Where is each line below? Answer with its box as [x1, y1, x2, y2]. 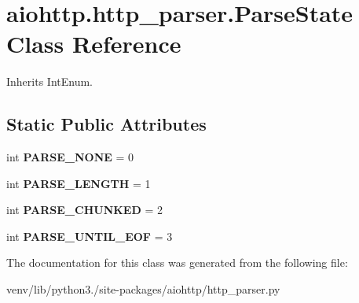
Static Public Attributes [6, 112, 207, 136]
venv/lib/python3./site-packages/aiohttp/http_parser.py [6, 281, 280, 297]
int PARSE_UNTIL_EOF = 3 [6, 227, 173, 244]
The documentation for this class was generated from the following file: [6, 254, 348, 271]
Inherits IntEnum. [6, 73, 93, 90]
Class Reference [6, 28, 181, 60]
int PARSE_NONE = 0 [6, 149, 134, 165]
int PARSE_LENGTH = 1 [6, 175, 151, 191]
